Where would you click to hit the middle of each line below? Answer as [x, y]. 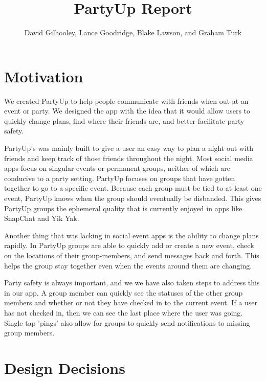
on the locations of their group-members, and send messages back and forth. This [132, 255]
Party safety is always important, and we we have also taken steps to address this [132, 283]
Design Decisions [65, 367]
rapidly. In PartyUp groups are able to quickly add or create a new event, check [129, 245]
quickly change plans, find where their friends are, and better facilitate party [124, 120]
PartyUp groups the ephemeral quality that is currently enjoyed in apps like [123, 208]
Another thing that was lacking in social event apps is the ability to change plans [131, 235]
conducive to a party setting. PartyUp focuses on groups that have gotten [120, 178]
